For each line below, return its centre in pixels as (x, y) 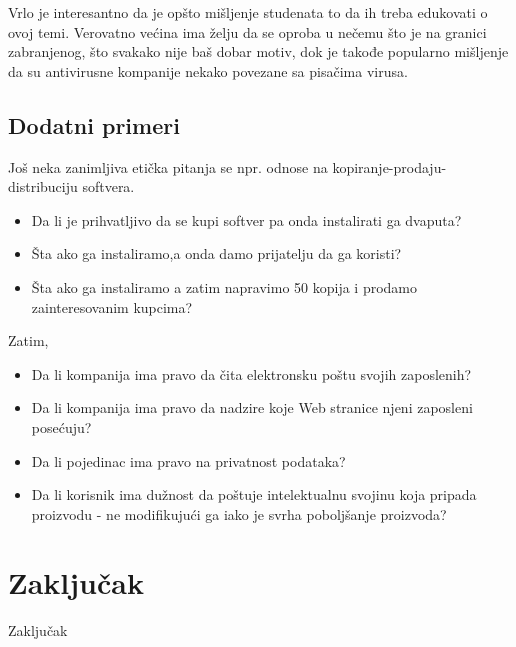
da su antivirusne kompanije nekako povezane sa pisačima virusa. (208, 70)
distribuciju (43, 186)
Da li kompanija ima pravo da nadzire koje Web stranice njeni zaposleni (252, 407)
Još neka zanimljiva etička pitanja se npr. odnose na (168, 166)
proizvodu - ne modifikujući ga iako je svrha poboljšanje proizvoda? (239, 513)
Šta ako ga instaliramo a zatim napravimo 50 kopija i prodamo (224, 286)
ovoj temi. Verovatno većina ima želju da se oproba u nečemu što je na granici (247, 31)
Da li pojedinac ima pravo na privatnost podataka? (188, 460)
